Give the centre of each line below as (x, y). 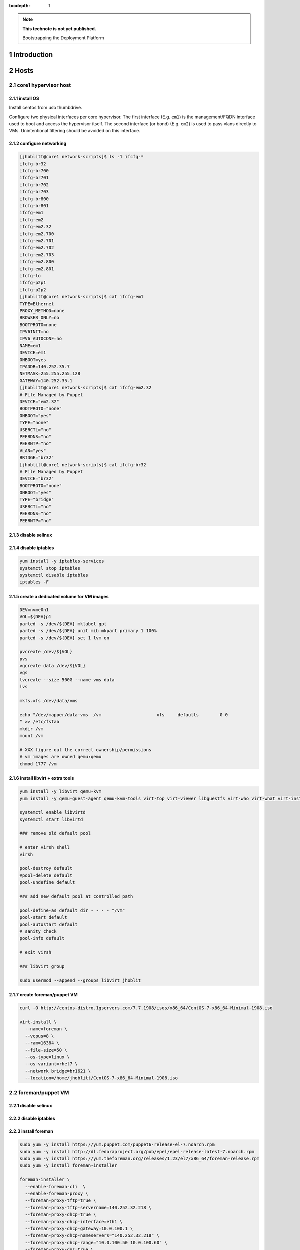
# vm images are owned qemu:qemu (61, 757)
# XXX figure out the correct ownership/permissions (86, 750)
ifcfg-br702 (34, 185)
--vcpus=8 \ (40, 1036)
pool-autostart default (49, 924)
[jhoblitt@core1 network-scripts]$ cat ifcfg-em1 (82, 297)
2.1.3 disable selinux (31, 535)
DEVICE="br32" (37, 479)
